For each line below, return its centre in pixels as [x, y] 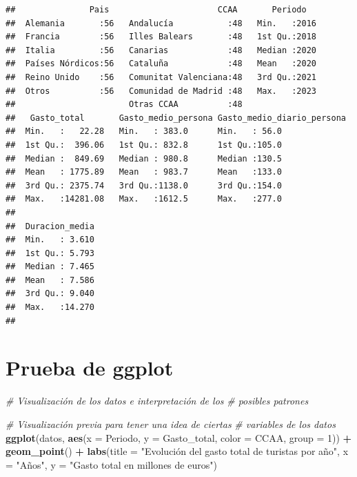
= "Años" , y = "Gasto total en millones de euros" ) [111, 464]
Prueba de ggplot [90, 368]
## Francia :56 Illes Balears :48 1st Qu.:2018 [161, 37]
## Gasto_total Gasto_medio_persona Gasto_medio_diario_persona [176, 118]
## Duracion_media [50, 226]
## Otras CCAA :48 [124, 105]
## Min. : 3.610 [50, 240]
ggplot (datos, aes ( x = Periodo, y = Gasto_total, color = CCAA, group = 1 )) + [179, 437]
